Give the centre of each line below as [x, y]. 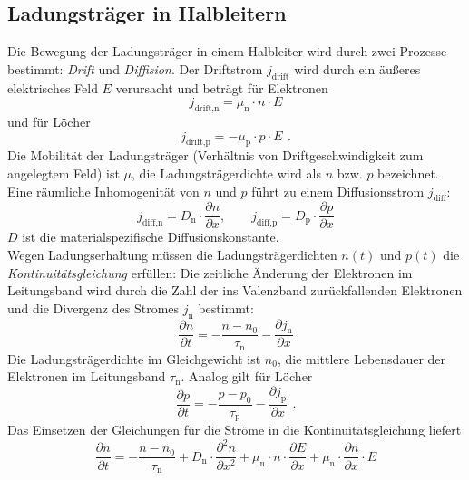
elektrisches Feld [53, 87]
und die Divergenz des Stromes [93, 307]
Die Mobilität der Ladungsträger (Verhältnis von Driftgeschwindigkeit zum [215, 155]
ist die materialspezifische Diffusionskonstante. [151, 237]
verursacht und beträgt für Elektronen [222, 87]
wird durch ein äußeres [357, 68]
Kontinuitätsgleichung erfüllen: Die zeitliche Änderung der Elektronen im [210, 272]
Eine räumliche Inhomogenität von [103, 191]
